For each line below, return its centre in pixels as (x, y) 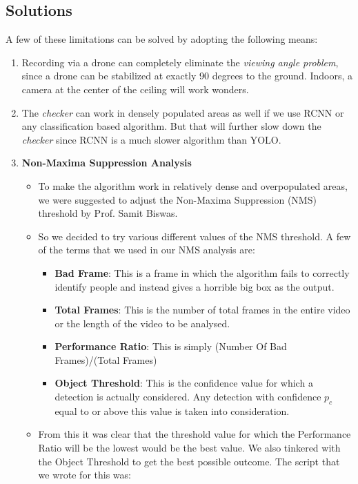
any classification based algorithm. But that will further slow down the (171, 126)
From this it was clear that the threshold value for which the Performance (195, 434)
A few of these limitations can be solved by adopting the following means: (162, 39)
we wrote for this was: (84, 475)
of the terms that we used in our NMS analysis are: (147, 250)
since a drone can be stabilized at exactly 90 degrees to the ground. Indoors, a (187, 76)
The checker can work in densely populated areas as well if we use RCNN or (183, 112)
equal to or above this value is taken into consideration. (172, 410)
